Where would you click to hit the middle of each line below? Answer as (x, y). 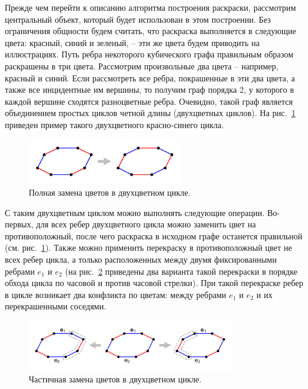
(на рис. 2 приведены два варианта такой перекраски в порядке (181, 271)
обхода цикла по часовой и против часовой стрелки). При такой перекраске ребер (154, 283)
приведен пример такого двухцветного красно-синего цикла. (114, 124)
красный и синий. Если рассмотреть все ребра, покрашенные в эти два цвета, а (150, 78)
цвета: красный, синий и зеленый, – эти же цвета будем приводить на (132, 42)
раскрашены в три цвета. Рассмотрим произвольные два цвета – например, (142, 66)
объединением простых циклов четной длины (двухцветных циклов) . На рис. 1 (150, 113)
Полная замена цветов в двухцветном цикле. (110, 192)
